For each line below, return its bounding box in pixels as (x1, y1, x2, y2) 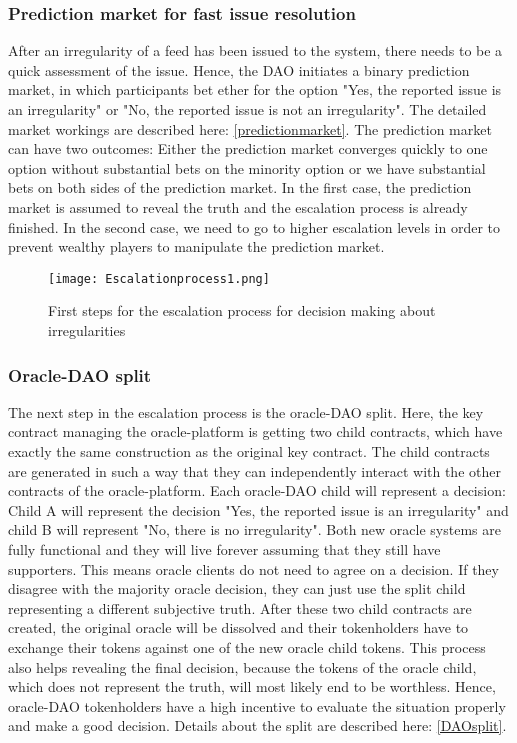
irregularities (48, 320, 126, 340)
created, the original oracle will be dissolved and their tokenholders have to (8, 617, 469, 638)
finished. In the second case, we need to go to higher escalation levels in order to (8, 216, 500, 237)
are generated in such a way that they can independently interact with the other (8, 460, 501, 481)
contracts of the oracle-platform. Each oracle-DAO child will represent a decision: (8, 480, 506, 501)
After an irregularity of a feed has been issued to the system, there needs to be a (8, 40, 503, 61)
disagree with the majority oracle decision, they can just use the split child (8, 578, 466, 599)
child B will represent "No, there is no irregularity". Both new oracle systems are (8, 519, 501, 540)
